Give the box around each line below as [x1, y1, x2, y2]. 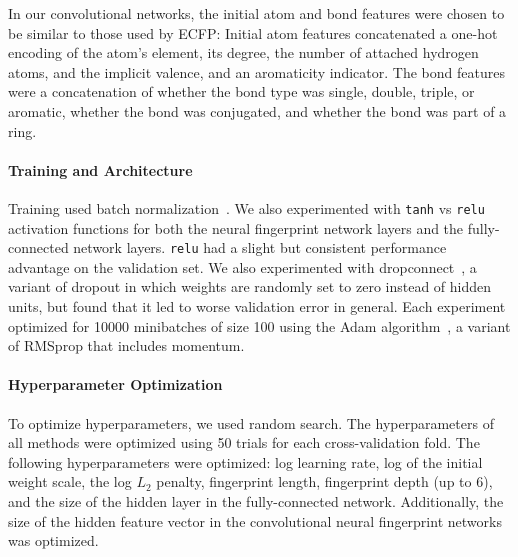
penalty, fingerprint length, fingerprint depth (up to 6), [156, 471, 493, 492]
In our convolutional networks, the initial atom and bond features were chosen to [8, 3, 505, 23]
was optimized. [8, 530, 99, 551]
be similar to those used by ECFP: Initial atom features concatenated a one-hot [8, 22, 498, 43]
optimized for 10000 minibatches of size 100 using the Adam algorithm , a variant [8, 315, 511, 336]
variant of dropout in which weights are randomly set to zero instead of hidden [8, 276, 492, 297]
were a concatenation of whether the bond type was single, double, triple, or [8, 81, 475, 102]
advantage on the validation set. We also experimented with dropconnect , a [8, 256, 477, 277]
